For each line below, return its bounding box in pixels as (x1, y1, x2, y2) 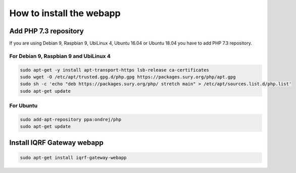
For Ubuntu (9, 102, 38, 109)
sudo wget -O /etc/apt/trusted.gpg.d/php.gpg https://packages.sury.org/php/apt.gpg (20, 74, 236, 80)
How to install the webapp (9, 8, 121, 19)
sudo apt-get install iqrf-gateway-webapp (20, 154, 127, 160)
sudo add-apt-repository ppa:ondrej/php (20, 117, 121, 122)
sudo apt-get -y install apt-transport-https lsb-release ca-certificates (20, 67, 210, 73)
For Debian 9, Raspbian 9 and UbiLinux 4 (9, 52, 111, 60)
